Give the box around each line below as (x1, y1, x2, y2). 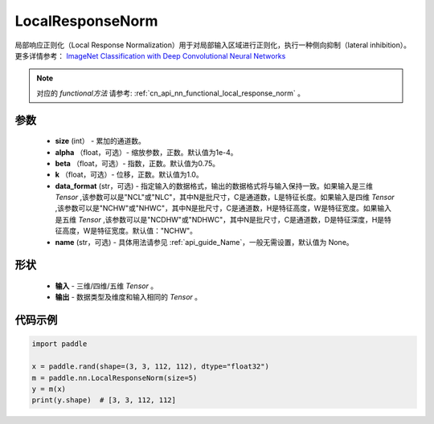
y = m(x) (31, 385, 67, 393)
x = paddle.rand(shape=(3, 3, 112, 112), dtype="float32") (31, 362, 269, 371)
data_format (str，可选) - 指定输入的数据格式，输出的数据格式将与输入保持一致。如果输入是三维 (55, 181, 374, 190)
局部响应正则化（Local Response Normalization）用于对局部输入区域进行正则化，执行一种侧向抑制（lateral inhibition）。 (14, 40, 411, 50)
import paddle (31, 340, 88, 349)
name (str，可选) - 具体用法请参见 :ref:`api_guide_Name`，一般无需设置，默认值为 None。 (55, 237, 354, 247)
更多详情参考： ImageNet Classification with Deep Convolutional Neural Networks (14, 51, 286, 60)
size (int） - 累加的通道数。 (55, 137, 146, 146)
